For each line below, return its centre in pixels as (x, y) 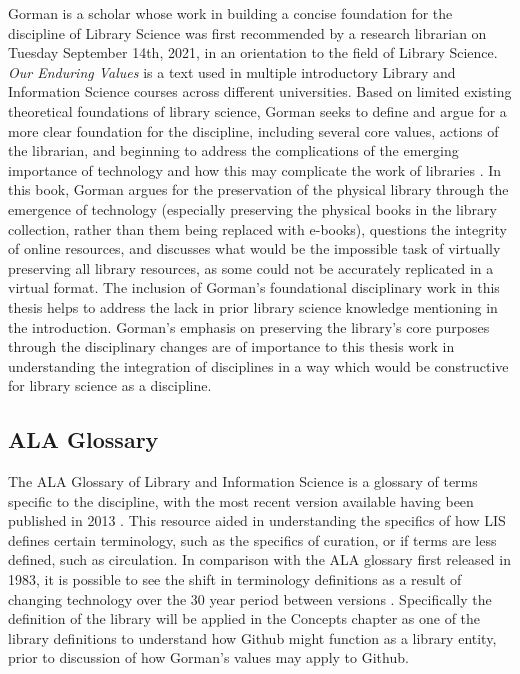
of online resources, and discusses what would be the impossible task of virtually (254, 248)
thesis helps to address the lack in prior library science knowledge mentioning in (253, 306)
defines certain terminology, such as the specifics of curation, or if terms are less (252, 539)
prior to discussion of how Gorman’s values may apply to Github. (208, 657)
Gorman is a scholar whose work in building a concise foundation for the (230, 13)
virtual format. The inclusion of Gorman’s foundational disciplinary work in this (254, 287)
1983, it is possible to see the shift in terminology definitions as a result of (235, 579)
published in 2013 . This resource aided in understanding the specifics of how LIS (257, 520)
